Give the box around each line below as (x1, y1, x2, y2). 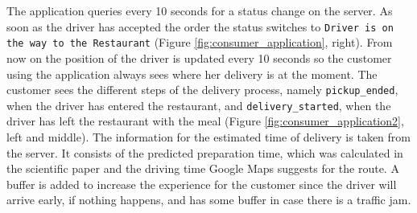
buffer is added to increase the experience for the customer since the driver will (6, 175, 397, 192)
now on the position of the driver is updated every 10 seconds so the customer (6, 49, 392, 66)
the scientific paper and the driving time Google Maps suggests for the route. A (6, 160, 399, 177)
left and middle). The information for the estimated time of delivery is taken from (6, 129, 411, 145)
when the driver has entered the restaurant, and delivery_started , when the (6, 96, 391, 113)
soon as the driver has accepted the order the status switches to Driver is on (6, 18, 394, 35)
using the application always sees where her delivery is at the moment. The (6, 65, 378, 82)
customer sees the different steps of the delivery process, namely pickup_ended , (6, 81, 398, 98)
